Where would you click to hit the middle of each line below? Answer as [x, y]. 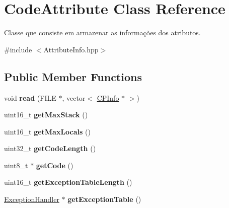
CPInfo [108, 97]
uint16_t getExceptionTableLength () [68, 182]
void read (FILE [30, 97]
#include [18, 49]
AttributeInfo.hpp [71, 49]
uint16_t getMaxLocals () [47, 131]
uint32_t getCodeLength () [50, 148]
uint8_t [16, 165]
